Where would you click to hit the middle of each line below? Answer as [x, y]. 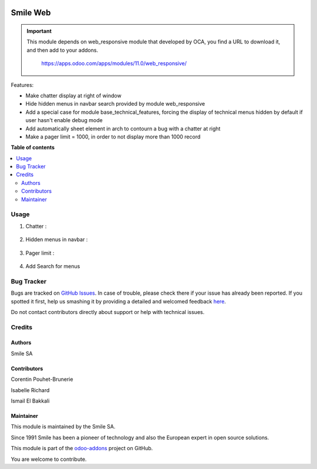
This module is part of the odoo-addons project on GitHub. [82, 448]
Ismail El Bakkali [30, 401]
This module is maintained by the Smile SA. [63, 427]
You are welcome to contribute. [49, 459]
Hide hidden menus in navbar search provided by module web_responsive [115, 104]
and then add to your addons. [63, 50]
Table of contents [33, 147]
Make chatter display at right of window [73, 95]
